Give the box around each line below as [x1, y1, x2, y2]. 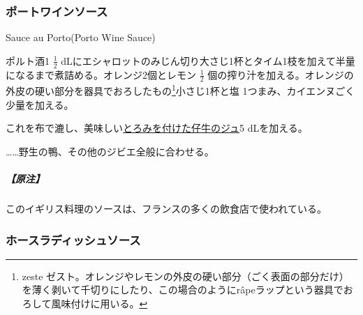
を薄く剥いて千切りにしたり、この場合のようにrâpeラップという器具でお [22, 282, 353, 297]
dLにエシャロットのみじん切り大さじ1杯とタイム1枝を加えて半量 [61, 53, 355, 68]
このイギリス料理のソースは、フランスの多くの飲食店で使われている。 [6, 201, 327, 216]
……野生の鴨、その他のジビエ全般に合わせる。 [6, 144, 214, 158]
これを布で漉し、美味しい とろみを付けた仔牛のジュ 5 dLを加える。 [6, 121, 308, 135]
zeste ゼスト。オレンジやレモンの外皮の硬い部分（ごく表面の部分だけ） [22, 268, 349, 283]
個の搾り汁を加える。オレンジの [207, 67, 354, 82]
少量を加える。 [6, 97, 74, 112]
